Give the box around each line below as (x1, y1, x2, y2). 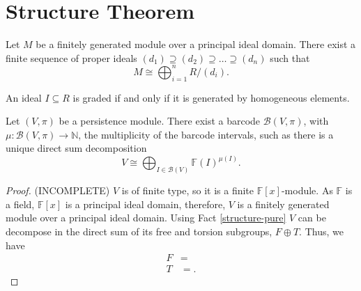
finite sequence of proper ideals (6, 50, 137, 65)
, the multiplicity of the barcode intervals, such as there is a (78, 127, 334, 141)
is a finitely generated (237, 196, 330, 211)
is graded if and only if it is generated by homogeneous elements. (72, 90, 350, 104)
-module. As (281, 183, 333, 198)
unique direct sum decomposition (6, 141, 147, 155)
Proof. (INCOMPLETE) (6, 183, 110, 198)
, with (303, 113, 329, 128)
